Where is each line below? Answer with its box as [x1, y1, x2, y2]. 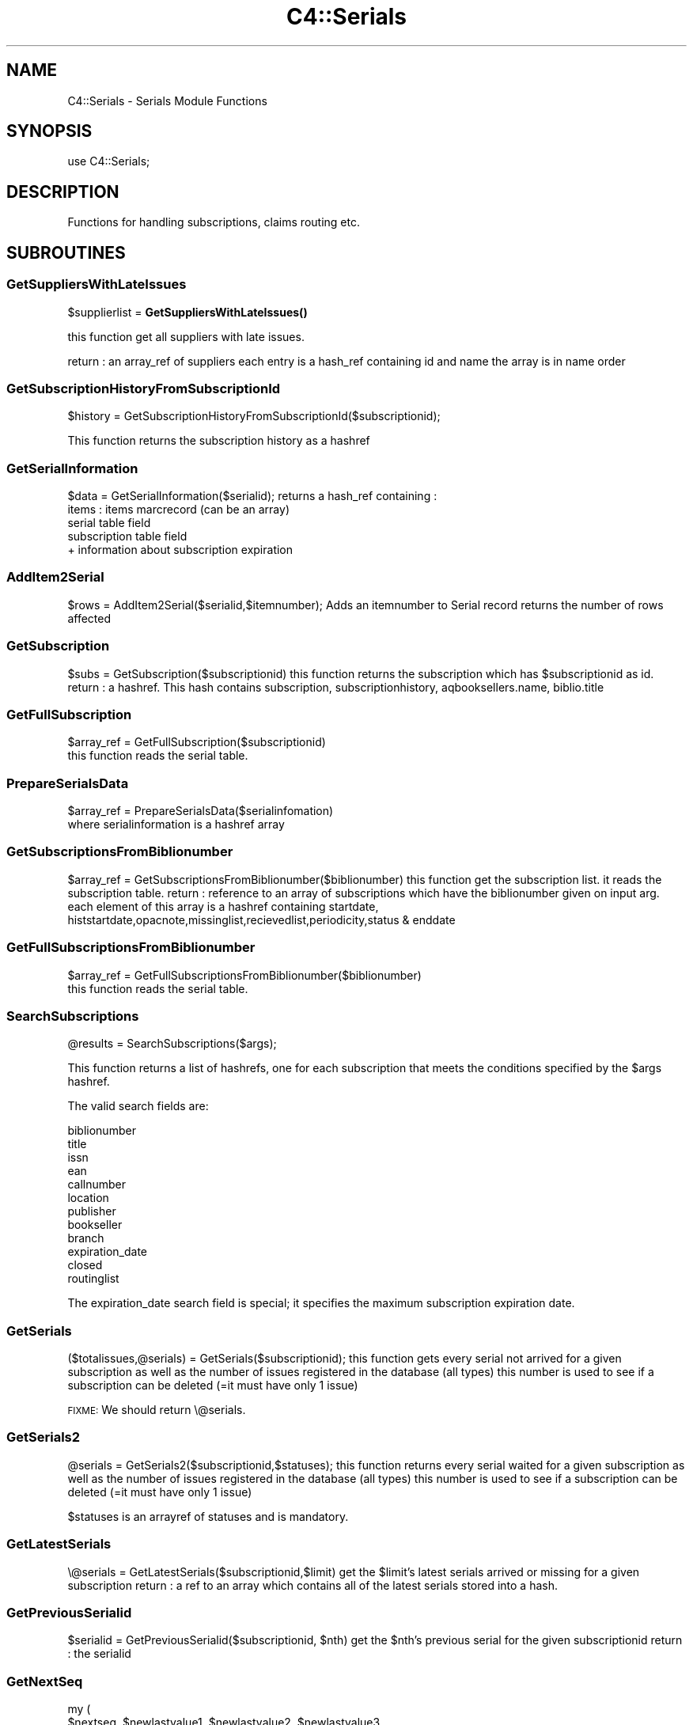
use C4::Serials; [67, 154, 150, 169]
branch [67, 1231, 104, 1245]
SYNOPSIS [6, 121, 93, 142]
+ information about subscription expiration [67, 543, 293, 556]
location [67, 1191, 109, 1205]
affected [67, 611, 111, 625]
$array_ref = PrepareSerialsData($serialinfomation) [67, 804, 334, 817]
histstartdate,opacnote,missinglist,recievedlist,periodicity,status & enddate [67, 912, 456, 927]
